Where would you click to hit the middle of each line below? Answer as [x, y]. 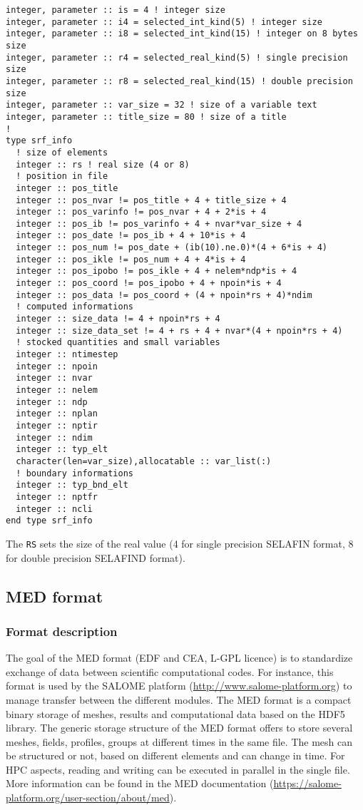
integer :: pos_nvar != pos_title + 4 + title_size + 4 [151, 200]
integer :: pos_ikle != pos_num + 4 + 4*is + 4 [131, 259]
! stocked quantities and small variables [118, 343]
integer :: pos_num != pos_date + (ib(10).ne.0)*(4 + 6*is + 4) [172, 248]
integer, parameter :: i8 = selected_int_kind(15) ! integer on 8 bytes [182, 34]
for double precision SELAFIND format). [96, 557]
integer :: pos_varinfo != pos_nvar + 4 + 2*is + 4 [141, 212]
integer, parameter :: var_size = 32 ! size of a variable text [162, 105]
